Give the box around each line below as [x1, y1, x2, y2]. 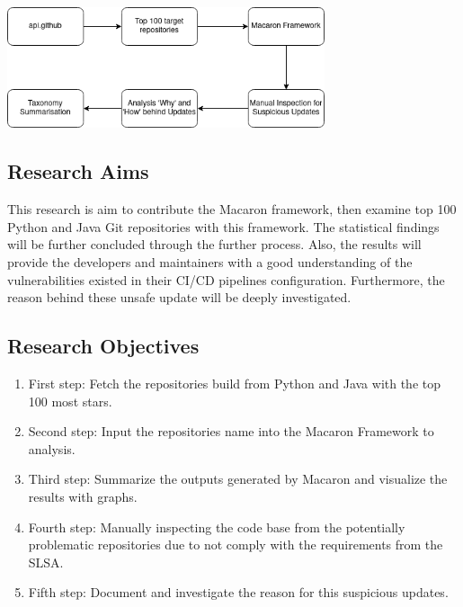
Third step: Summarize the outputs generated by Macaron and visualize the [28, 469, 448, 488]
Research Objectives [7, 332, 200, 360]
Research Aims [7, 157, 149, 185]
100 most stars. [28, 391, 112, 410]
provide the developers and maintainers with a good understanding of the [7, 253, 413, 272]
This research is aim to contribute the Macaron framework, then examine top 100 [7, 200, 457, 219]
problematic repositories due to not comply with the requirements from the [28, 535, 443, 554]
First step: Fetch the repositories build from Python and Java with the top [28, 374, 441, 393]
